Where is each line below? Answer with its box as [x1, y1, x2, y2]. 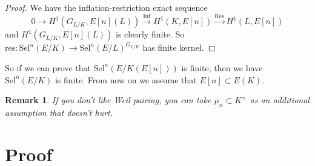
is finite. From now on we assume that [55, 73, 197, 86]
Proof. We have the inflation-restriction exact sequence [5, 1, 208, 13]
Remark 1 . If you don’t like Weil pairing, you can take [5, 94, 211, 106]
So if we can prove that [5, 61, 91, 74]
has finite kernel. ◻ [142, 41, 216, 54]
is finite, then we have [181, 61, 263, 74]
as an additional [250, 94, 310, 106]
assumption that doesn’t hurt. [5, 106, 113, 118]
